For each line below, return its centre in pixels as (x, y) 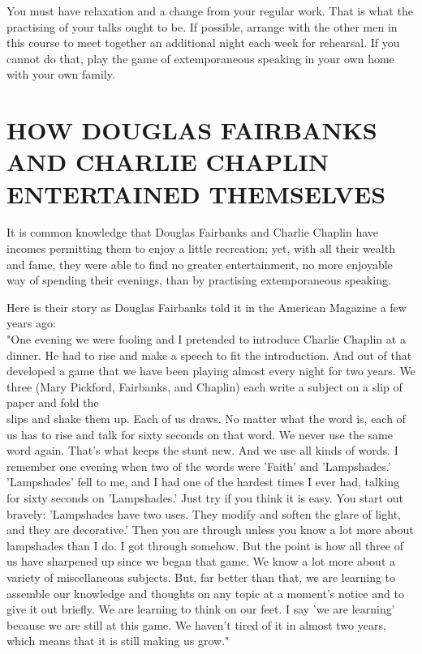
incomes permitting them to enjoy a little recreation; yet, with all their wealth (201, 248)
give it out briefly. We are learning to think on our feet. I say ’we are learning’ (201, 609)
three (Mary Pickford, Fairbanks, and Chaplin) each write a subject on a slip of (205, 386)
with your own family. (61, 74)
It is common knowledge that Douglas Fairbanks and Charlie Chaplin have (193, 232)
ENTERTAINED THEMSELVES (196, 193)
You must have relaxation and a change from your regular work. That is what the (210, 11)
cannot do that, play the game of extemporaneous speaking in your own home (200, 58)
